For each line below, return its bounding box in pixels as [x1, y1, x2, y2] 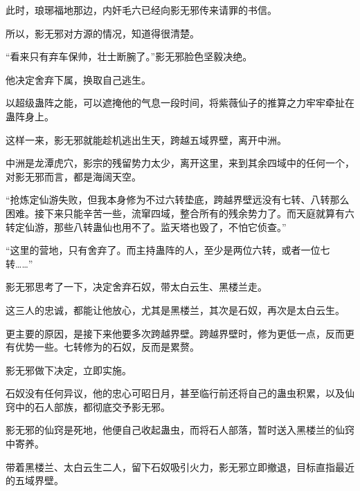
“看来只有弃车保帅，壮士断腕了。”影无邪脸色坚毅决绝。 [6, 49, 253, 64]
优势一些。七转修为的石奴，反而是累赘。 [15, 340, 199, 354]
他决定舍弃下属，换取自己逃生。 [6, 72, 151, 86]
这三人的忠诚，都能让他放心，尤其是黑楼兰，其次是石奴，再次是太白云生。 [6, 302, 345, 317]
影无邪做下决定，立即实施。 [6, 362, 132, 377]
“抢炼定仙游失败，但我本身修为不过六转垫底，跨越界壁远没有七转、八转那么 [6, 192, 350, 207]
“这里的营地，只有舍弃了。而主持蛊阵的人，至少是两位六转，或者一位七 [6, 243, 330, 257]
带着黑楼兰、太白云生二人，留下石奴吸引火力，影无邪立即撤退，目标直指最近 [6, 459, 354, 474]
